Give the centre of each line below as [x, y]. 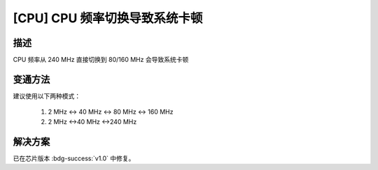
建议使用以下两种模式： [47, 96]
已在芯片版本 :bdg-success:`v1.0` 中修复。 [74, 158]
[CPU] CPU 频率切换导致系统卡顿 [108, 18]
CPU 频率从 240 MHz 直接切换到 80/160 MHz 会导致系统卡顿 [101, 60]
